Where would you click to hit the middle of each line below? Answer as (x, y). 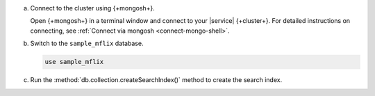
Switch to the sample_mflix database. (87, 43)
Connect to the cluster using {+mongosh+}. (93, 8)
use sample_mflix (74, 62)
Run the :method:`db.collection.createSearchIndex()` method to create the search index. (156, 80)
